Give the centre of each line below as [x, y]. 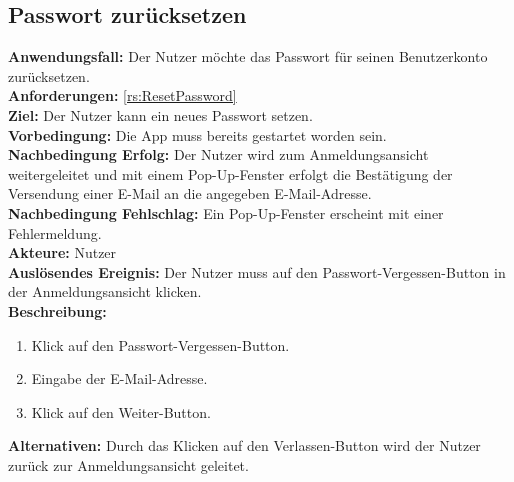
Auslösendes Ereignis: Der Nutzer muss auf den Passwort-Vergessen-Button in [257, 271]
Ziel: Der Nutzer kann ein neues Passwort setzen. [160, 114]
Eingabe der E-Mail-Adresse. [119, 378]
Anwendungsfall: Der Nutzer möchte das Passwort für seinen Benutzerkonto [248, 56]
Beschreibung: [57, 310]
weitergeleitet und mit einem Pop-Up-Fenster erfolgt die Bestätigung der [230, 173]
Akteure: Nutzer [62, 252]
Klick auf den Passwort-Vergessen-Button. [160, 344]
